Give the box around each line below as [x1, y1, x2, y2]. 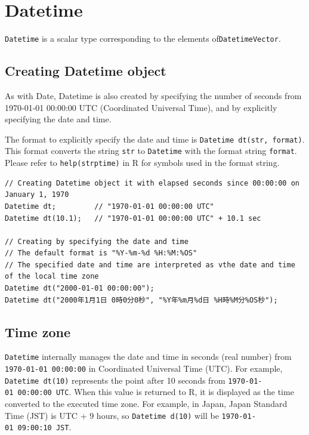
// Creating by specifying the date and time [5, 237, 189, 246]
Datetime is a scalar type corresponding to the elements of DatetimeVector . [5, 32, 281, 45]
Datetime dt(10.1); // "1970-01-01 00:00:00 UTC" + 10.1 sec [5, 214, 261, 223]
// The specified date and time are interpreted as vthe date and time [5, 260, 295, 269]
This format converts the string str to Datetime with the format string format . [5, 144, 297, 157]
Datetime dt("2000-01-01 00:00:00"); [5, 284, 154, 293]
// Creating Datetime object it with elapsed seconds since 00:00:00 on [5, 178, 299, 187]
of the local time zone [5, 272, 99, 281]
